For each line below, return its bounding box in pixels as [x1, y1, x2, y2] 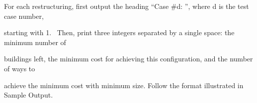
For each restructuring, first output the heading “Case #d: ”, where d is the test [4, 1, 249, 11]
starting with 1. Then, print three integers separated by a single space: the [4, 27, 235, 38]
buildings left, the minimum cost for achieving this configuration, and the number [4, 53, 253, 64]
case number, [4, 10, 44, 21]
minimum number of [4, 37, 66, 47]
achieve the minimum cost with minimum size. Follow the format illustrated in [4, 80, 244, 90]
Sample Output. [4, 90, 53, 100]
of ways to [4, 63, 35, 73]
